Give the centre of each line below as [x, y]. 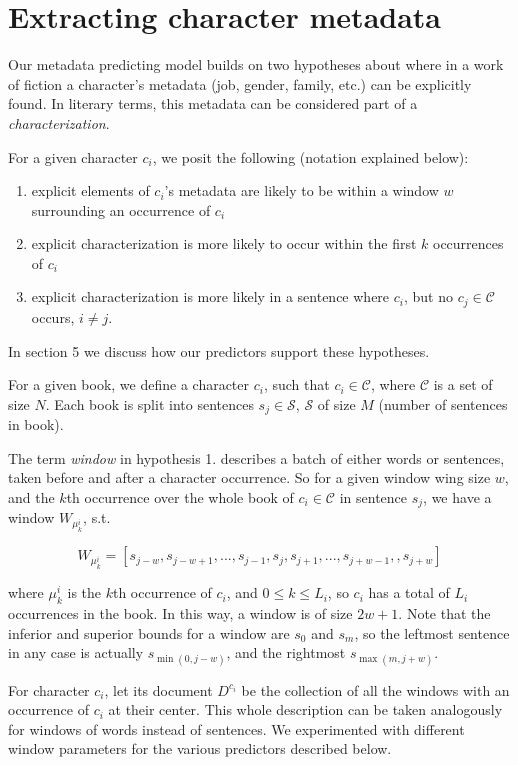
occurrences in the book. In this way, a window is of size [180, 613]
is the [84, 592]
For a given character [73, 156]
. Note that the [444, 613]
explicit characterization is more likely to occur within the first [224, 243]
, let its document [158, 689]
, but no [428, 296]
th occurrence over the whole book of [180, 496]
